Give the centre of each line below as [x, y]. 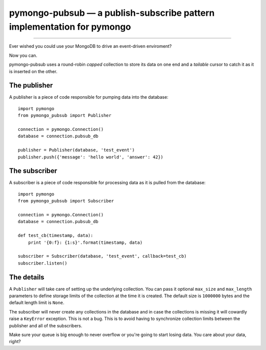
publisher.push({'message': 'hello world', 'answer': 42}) [91, 157]
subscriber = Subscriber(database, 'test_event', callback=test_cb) [102, 256]
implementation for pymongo [70, 27]
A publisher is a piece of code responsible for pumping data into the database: [89, 97]
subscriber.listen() [43, 263]
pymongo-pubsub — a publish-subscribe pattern [112, 13]
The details [27, 277]
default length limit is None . [37, 303]
